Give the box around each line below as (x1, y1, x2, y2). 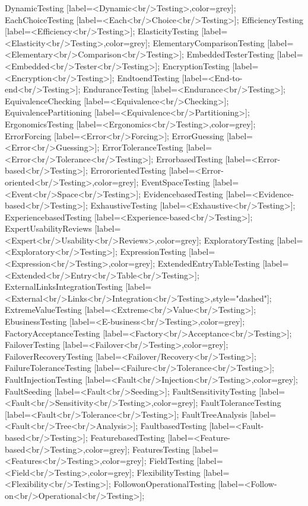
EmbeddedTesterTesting (186, 48, 275, 60)
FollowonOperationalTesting (113, 478, 215, 490)
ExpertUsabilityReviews (5, 222, 92, 235)
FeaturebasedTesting (90, 431, 165, 443)
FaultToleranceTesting (200, 396, 281, 409)
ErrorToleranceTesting (101, 141, 183, 153)
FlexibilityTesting (136, 466, 201, 478)
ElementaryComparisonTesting (153, 36, 265, 49)
